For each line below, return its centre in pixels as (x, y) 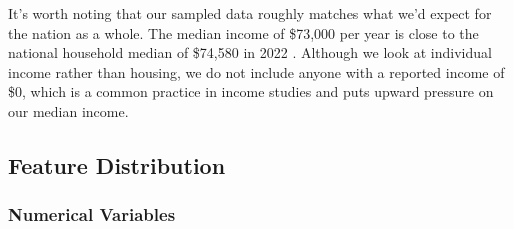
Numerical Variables (92, 214)
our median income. (68, 110)
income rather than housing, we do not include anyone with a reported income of (256, 71)
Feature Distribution (117, 164)
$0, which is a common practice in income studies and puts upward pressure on (251, 91)
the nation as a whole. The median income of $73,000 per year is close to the (243, 32)
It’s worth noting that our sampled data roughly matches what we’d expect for (250, 13)
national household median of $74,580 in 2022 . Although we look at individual (250, 52)
